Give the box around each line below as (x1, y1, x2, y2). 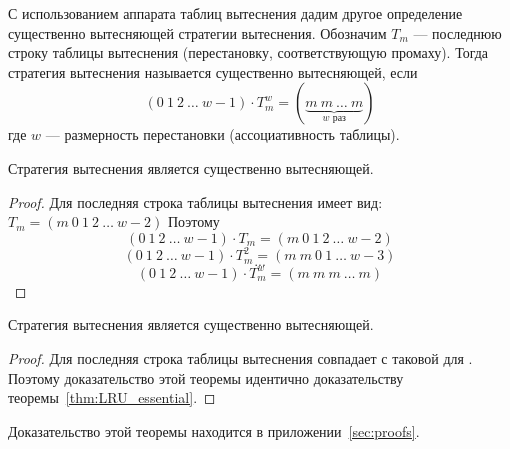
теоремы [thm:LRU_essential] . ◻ (8, 387, 216, 408)
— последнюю (413, 22, 502, 43)
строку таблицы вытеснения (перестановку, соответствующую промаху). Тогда (8, 42, 489, 63)
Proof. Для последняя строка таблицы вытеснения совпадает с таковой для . (8, 347, 473, 368)
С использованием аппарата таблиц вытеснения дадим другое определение (8, 3, 463, 23)
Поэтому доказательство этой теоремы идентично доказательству (8, 367, 404, 388)
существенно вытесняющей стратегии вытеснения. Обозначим (8, 22, 387, 43)
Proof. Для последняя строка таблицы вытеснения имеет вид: (8, 191, 383, 212)
